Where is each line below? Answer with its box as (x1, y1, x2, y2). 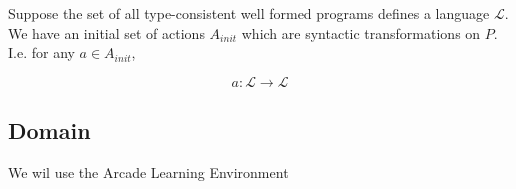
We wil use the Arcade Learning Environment (8, 161, 289, 182)
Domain (8, 115, 91, 146)
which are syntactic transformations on (241, 22, 481, 43)
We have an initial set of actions (8, 22, 205, 43)
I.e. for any (8, 42, 75, 63)
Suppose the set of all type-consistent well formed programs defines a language (8, 3, 490, 23)
